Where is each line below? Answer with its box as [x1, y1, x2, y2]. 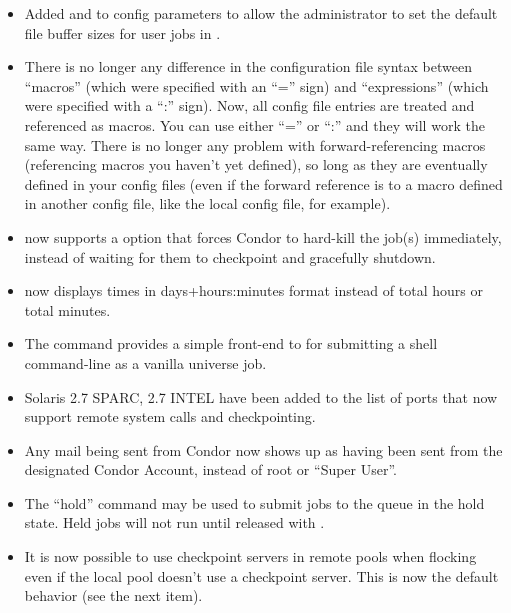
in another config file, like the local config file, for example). [24, 193, 391, 214]
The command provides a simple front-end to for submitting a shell [24, 333, 438, 354]
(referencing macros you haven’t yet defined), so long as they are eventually [24, 154, 488, 175]
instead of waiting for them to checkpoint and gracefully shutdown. [24, 246, 436, 267]
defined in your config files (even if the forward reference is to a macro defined [24, 173, 503, 194]
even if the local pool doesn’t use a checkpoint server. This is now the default [24, 565, 499, 586]
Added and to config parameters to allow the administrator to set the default [24, 3, 498, 23]
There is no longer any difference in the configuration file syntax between [24, 56, 472, 77]
